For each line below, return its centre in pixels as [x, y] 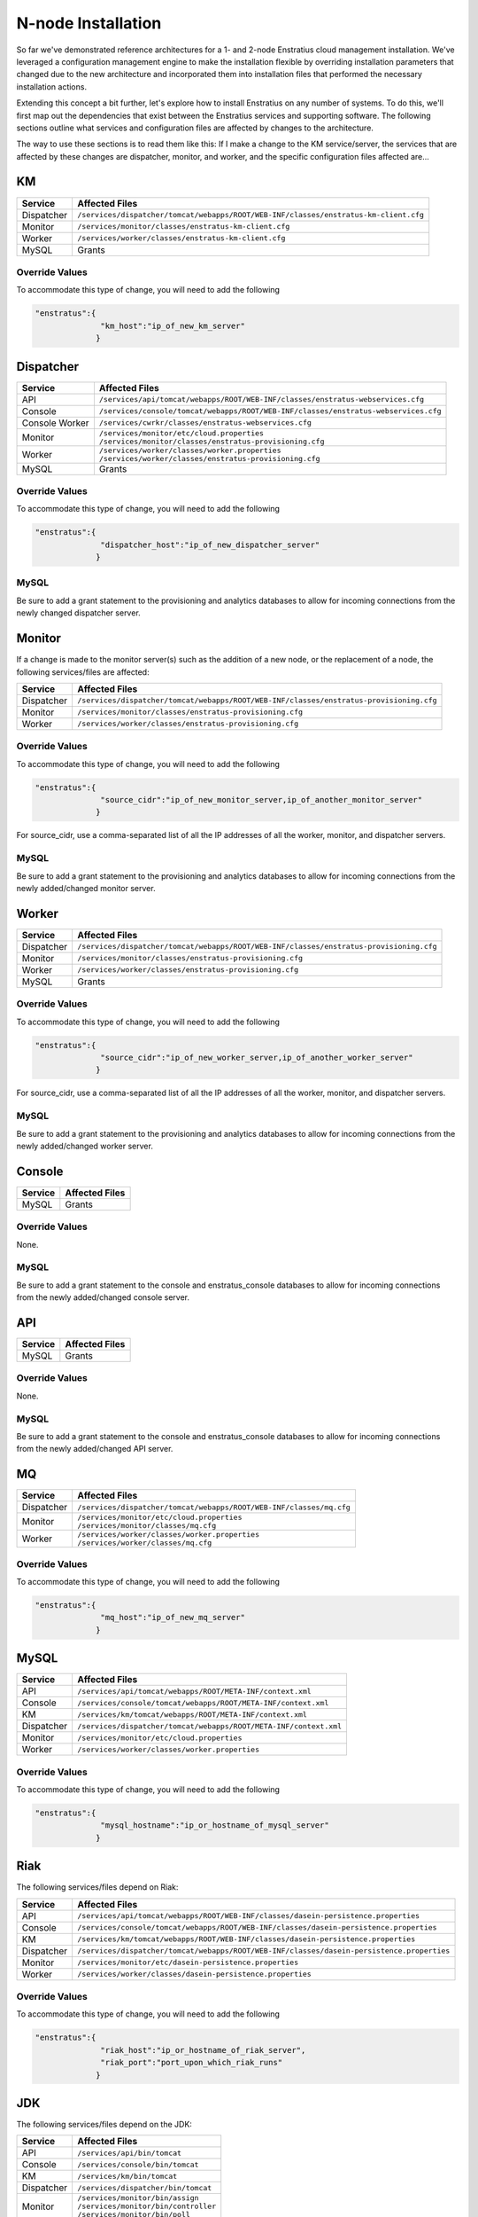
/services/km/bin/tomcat [127, 2176]
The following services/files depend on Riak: [97, 1887]
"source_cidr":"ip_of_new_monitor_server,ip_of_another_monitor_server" [262, 800]
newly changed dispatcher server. [78, 613]
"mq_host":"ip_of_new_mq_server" [173, 1618]
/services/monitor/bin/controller [147, 2207]
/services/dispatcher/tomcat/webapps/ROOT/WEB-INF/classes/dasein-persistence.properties [264, 1951]
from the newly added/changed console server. [103, 1297]
